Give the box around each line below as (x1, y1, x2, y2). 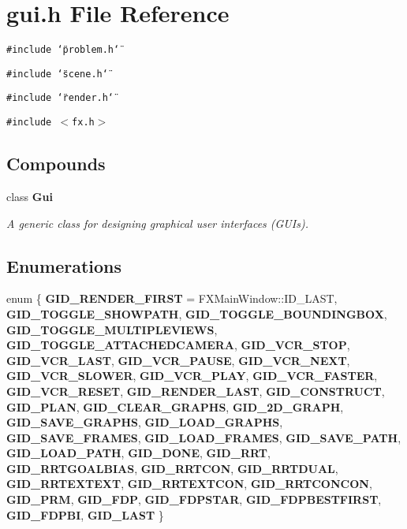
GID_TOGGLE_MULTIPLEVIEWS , (6, 321, 218, 337)
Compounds (6, 151, 106, 176)
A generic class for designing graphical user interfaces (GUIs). (6, 214, 308, 231)
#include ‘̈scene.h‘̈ (6, 68, 108, 80)
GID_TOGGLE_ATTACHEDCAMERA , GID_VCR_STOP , (6, 337, 350, 353)
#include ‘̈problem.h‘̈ (6, 44, 120, 56)
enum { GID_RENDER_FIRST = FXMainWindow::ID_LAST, (6, 290, 338, 307)
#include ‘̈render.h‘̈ (6, 92, 114, 104)
